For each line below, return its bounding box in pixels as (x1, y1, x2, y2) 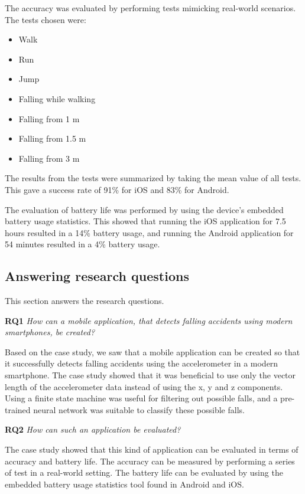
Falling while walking (18, 92, 96, 104)
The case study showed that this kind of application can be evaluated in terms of (5, 443, 298, 456)
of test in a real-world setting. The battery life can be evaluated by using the (5, 466, 283, 479)
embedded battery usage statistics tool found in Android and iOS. (5, 477, 244, 490)
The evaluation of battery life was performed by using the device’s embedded (5, 203, 284, 215)
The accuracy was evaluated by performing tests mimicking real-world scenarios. (5, 2, 296, 14)
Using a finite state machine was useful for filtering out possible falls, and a (5, 392, 278, 404)
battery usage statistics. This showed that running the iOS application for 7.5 (5, 215, 286, 227)
